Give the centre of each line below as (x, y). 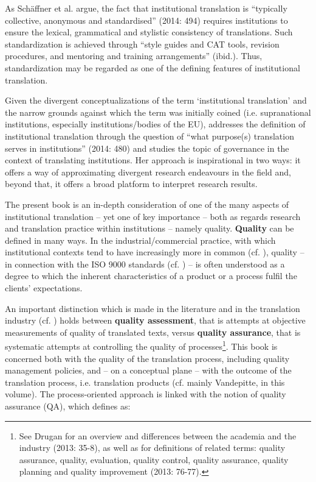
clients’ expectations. (44, 288)
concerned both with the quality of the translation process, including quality (147, 358)
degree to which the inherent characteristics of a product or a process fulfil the (151, 276)
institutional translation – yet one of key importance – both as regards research (153, 216)
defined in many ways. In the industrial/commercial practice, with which (140, 240)
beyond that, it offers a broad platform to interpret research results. (131, 184)
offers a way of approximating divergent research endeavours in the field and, (148, 172)
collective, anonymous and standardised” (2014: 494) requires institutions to (146, 20)
